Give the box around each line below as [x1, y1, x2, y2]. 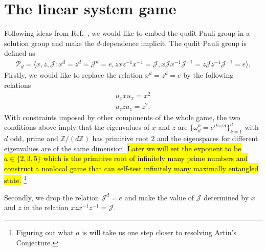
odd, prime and [10, 133, 58, 144]
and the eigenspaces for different [157, 133, 258, 144]
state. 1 [4, 173, 27, 186]
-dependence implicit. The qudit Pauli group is [100, 37, 247, 48]
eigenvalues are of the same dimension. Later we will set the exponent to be [4, 143, 241, 153]
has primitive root [92, 133, 149, 144]
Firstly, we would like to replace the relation [4, 70, 143, 80]
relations [4, 80, 31, 90]
